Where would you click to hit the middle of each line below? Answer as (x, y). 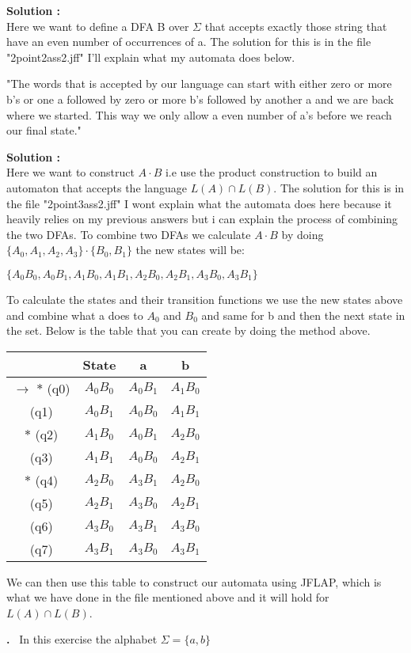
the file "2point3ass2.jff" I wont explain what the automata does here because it (199, 203)
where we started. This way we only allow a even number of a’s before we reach (199, 114)
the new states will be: (190, 250)
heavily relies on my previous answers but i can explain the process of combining (202, 219)
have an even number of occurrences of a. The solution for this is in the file (189, 42)
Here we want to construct (70, 172)
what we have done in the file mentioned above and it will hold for (168, 597)
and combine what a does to (75, 315)
